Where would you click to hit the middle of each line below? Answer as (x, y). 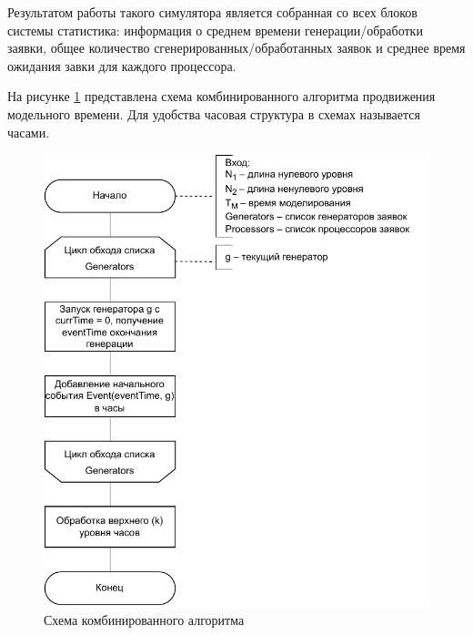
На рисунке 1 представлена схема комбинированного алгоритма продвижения (221, 96)
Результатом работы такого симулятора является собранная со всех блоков (212, 12)
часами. (29, 132)
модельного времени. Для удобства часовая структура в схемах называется (214, 113)
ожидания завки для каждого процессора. (122, 65)
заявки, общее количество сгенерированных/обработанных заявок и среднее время (236, 48)
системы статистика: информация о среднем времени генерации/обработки (215, 30)
